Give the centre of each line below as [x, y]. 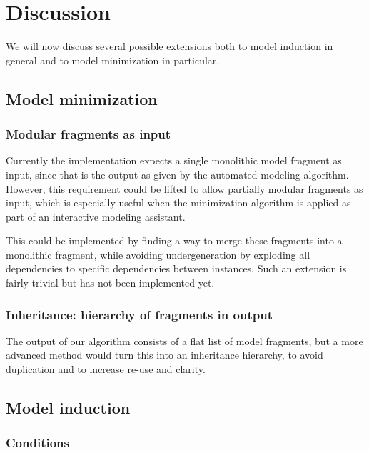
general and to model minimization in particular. [113, 60]
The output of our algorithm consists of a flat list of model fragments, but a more [184, 340]
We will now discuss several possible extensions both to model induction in [170, 46]
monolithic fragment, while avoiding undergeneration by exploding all [158, 254]
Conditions [37, 443]
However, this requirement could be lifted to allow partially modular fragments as [184, 188]
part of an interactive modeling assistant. [96, 216]
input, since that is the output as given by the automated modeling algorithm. [177, 174]
